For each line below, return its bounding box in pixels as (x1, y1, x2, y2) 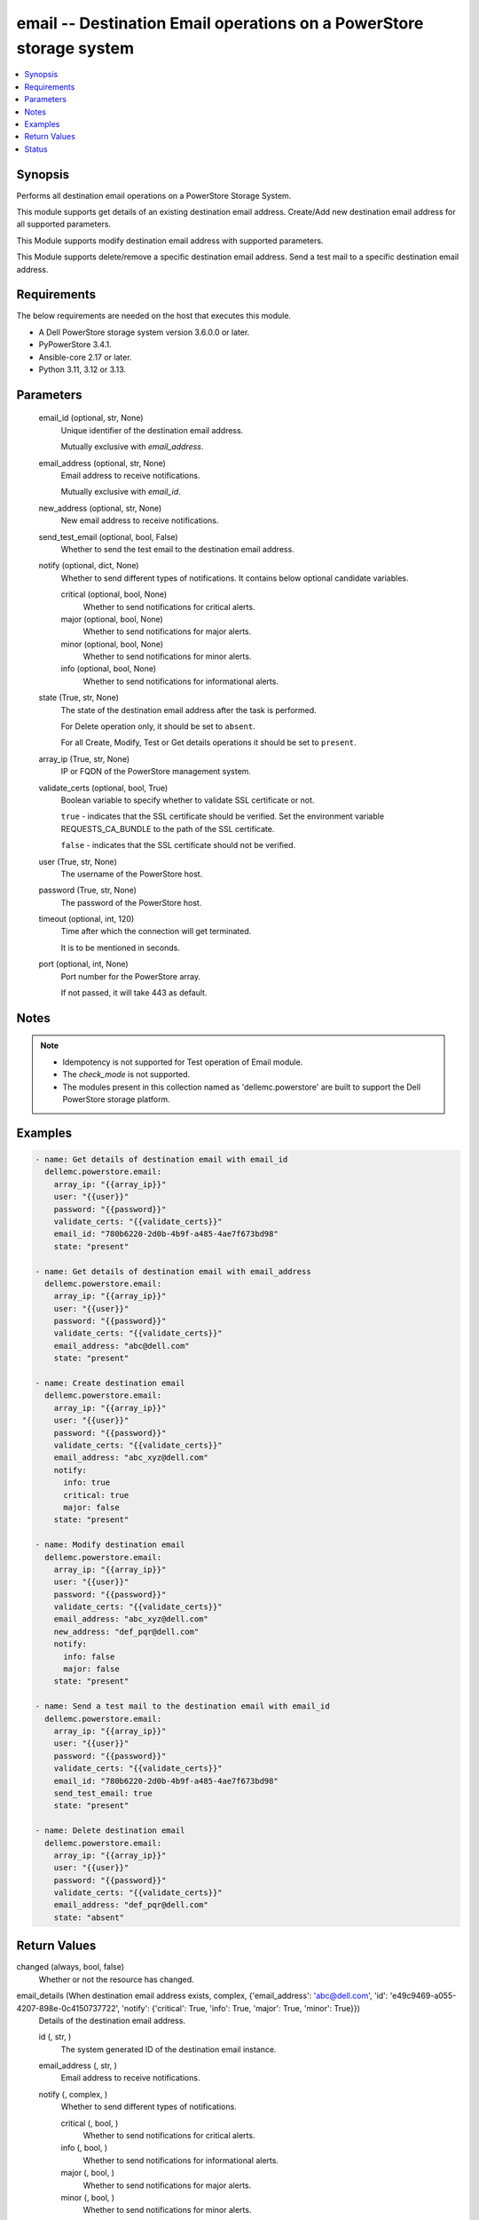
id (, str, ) (38, 2032, 72, 2042)
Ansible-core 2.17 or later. (38, 352, 132, 362)
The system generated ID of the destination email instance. (60, 2043, 277, 2055)
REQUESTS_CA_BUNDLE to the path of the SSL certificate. (60, 823, 275, 834)
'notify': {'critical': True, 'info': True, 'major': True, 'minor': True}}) (121, 2002, 361, 2013)
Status (24, 143, 48, 155)
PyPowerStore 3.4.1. (38, 339, 112, 350)
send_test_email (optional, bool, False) (38, 531, 178, 542)
